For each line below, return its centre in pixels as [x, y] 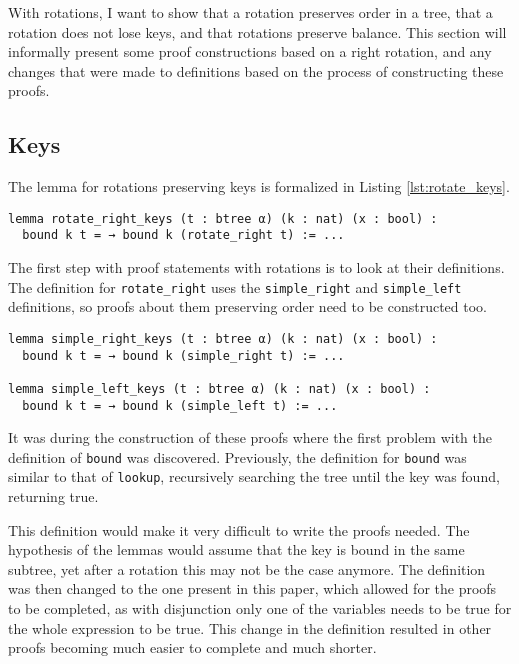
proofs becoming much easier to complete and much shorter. [192, 647]
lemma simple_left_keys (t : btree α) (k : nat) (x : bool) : [219, 388]
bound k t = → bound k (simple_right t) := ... [183, 355]
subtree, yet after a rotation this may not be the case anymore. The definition [247, 568]
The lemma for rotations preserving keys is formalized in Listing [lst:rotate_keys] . [259, 186]
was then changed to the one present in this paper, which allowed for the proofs [252, 588]
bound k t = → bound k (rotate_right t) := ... [183, 235]
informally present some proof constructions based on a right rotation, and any [250, 51]
